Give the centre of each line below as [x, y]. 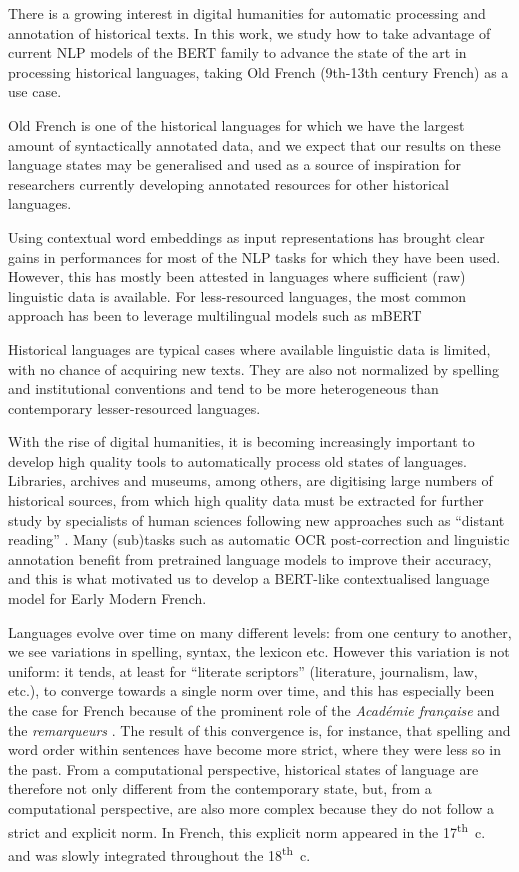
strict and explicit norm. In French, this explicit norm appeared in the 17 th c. [247, 830]
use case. [35, 91]
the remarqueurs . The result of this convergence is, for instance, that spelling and [259, 729]
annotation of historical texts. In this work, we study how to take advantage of [249, 32]
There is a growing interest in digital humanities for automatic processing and [247, 13]
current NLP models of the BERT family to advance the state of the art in [237, 52]
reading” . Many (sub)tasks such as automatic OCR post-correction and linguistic [259, 539]
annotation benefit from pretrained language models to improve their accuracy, [250, 558]
